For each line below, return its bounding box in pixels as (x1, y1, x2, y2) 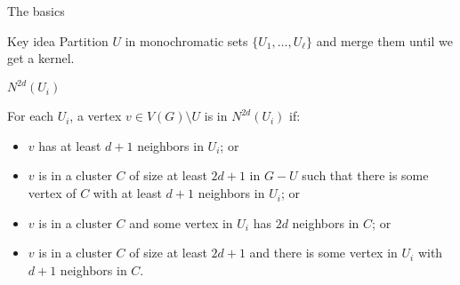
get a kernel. (7, 49, 75, 67)
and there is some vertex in (249, 243, 398, 262)
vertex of (28, 184, 77, 202)
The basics (7, 2, 65, 20)
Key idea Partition (7, 31, 109, 50)
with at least (93, 184, 162, 202)
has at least (38, 136, 101, 154)
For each (7, 107, 53, 125)
